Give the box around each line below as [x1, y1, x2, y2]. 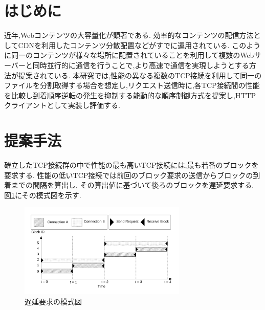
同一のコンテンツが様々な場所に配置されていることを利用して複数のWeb [11, 50, 254, 60]
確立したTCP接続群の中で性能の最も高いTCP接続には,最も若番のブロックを [4, 160, 259, 170]
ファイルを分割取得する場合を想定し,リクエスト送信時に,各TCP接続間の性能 [4, 80, 260, 91]
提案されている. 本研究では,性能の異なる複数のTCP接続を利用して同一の [18, 70, 262, 80]
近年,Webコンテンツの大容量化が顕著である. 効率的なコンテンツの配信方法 [4, 30, 254, 40]
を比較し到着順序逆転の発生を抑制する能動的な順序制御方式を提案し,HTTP [4, 90, 256, 100]
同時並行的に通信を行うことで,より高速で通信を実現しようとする [32, 59, 249, 70]
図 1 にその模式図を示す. [4, 189, 81, 200]
